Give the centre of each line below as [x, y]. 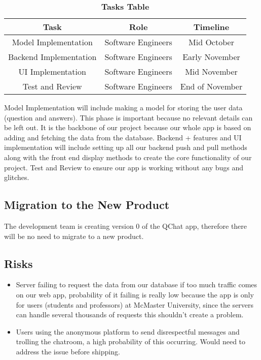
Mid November [211, 71]
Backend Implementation [52, 57]
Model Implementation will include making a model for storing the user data [123, 107]
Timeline [211, 27]
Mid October [211, 42]
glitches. [17, 177]
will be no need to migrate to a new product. [74, 236]
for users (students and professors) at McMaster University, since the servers [135, 304]
